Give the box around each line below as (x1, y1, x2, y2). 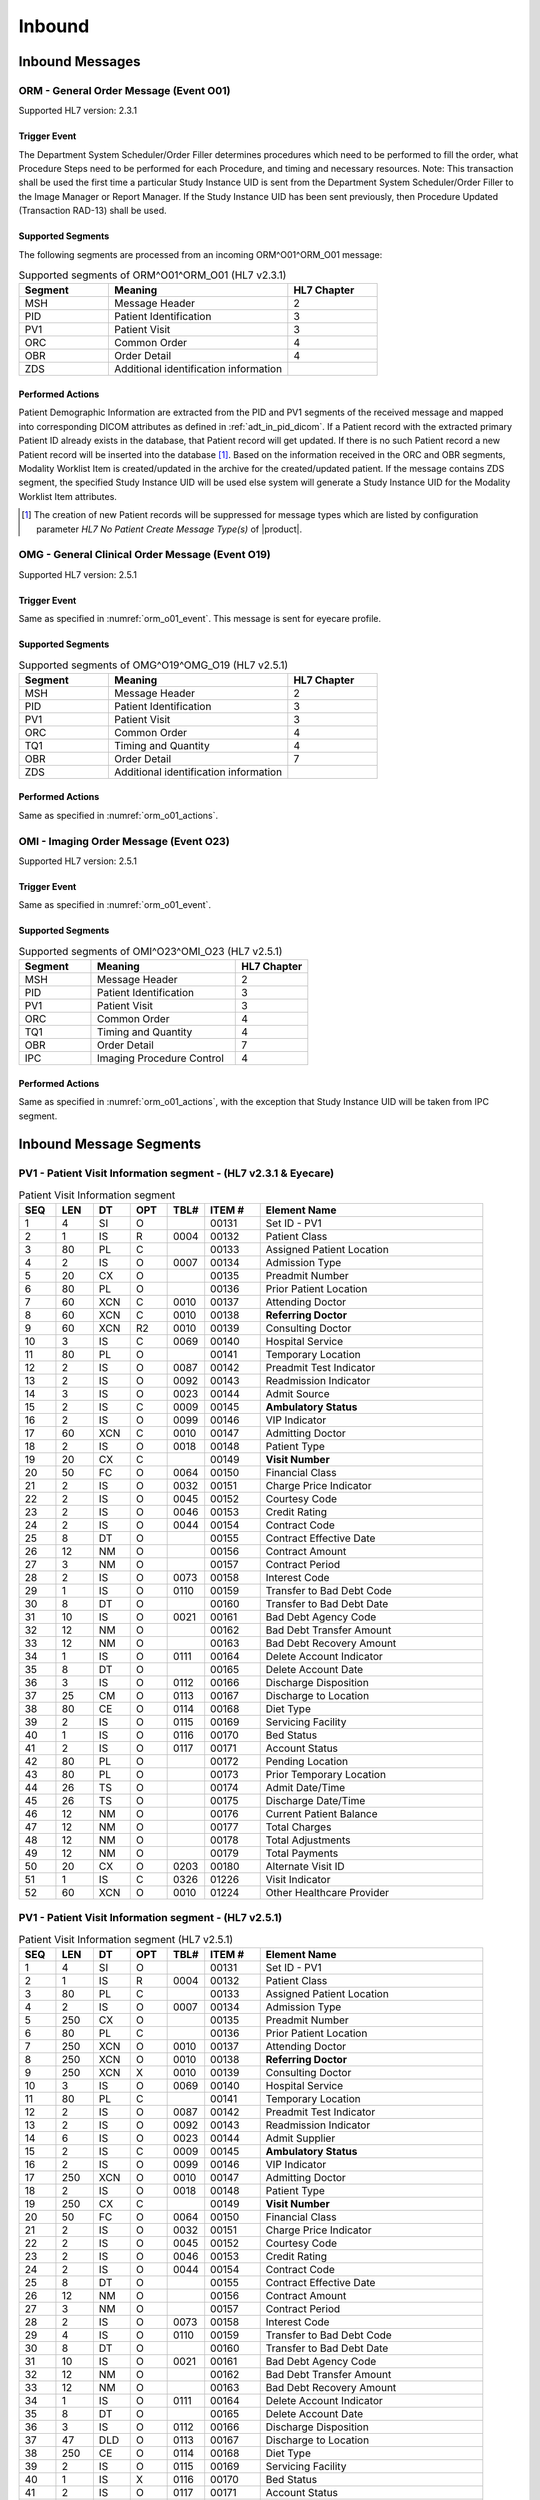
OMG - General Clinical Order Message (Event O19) (18, 548, 271, 562)
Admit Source (265, 1387, 330, 1401)
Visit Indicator (265, 1873, 331, 1887)
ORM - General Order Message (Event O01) (18, 83, 231, 97)
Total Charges (265, 1820, 332, 1834)
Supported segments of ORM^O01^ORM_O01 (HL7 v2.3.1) (18, 268, 287, 282)
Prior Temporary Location (265, 1768, 387, 1782)
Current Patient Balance (265, 1807, 379, 1821)
